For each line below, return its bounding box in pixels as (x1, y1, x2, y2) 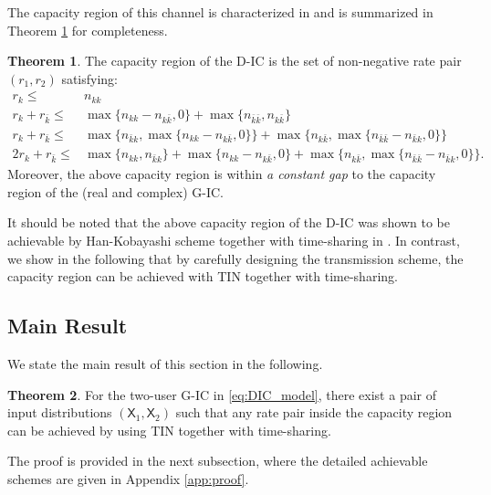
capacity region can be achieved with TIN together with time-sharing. (7, 267, 398, 286)
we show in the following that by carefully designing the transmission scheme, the (7, 248, 464, 268)
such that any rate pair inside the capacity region (175, 403, 453, 422)
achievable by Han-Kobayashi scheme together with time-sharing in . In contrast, (7, 230, 460, 249)
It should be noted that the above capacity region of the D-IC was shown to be (7, 213, 450, 232)
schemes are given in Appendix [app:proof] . (7, 469, 249, 488)
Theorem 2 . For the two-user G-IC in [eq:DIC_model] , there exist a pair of (7, 384, 436, 404)
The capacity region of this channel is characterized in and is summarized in (7, 3, 434, 21)
